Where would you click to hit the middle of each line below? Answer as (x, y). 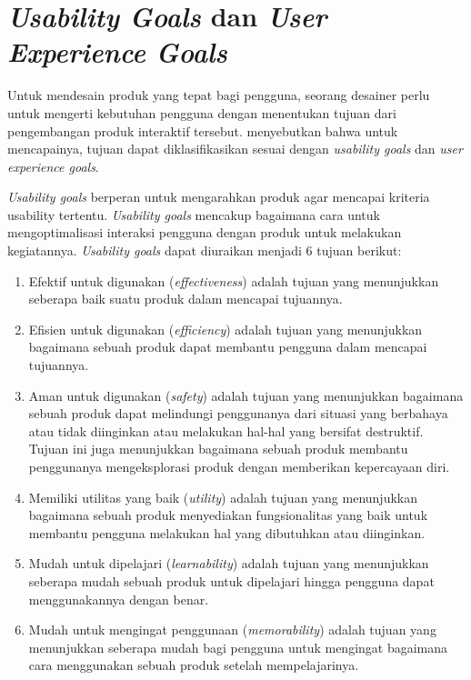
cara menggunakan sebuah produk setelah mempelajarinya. (194, 665)
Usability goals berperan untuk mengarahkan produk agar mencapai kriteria (219, 197)
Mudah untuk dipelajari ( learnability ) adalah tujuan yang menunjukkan (229, 563)
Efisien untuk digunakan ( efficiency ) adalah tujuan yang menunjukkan (225, 329)
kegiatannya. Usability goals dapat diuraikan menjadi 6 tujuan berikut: (205, 250)
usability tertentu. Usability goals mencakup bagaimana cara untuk (194, 214)
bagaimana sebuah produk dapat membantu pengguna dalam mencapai (228, 347)
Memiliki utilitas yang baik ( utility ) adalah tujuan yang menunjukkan (223, 497)
